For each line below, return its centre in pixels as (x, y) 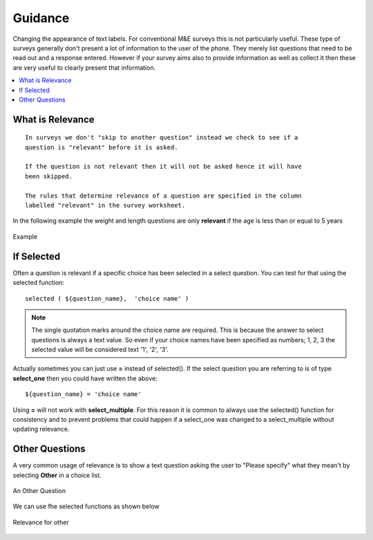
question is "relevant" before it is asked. (102, 147)
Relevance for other (41, 522)
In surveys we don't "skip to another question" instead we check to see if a (162, 138)
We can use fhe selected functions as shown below (86, 506)
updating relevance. (41, 429)
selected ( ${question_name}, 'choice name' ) (107, 298)
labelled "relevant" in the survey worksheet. (105, 205)
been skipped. (49, 176)
